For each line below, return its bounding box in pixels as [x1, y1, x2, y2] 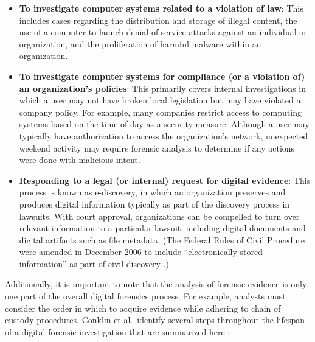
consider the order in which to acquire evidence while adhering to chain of [5, 301, 281, 314]
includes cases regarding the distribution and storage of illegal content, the [19, 13, 297, 26]
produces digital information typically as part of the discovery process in [19, 197, 290, 210]
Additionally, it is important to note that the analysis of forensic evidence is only [5, 277, 307, 290]
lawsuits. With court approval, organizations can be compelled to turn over [19, 209, 300, 222]
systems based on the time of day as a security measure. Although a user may [19, 117, 310, 130]
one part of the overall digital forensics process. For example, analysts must [5, 290, 286, 302]
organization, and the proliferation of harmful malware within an [19, 37, 261, 50]
